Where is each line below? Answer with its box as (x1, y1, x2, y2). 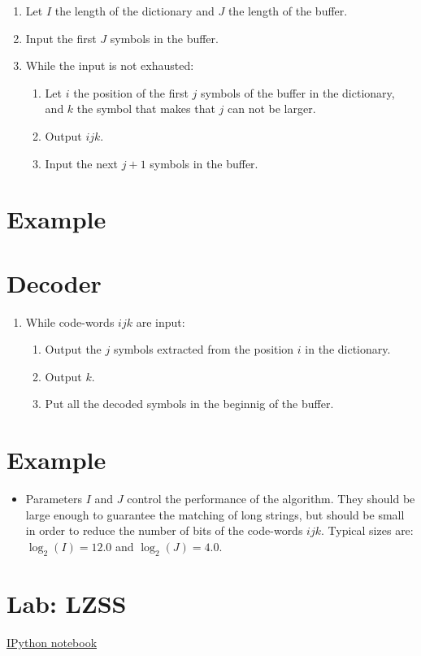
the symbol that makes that (76, 100, 215, 117)
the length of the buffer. (228, 2, 348, 19)
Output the (45, 341, 102, 358)
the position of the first (73, 84, 189, 101)
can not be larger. (227, 100, 316, 117)
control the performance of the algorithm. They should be (127, 490, 415, 507)
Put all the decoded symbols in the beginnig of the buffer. (45, 395, 334, 412)
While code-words (25, 313, 115, 330)
